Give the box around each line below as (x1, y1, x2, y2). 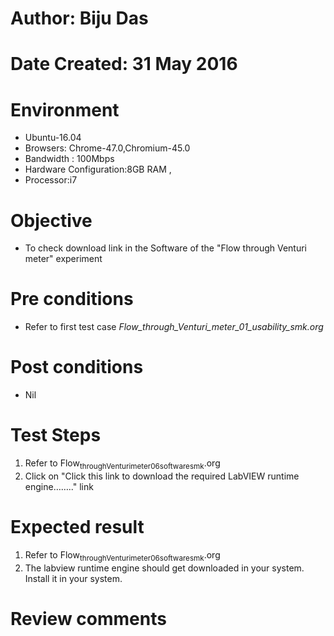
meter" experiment (24, 253, 103, 265)
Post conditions (10, 356, 144, 379)
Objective (10, 209, 93, 232)
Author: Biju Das (10, 7, 149, 30)
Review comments (10, 607, 167, 630)
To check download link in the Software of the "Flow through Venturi (24, 242, 308, 254)
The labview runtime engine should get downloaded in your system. (24, 562, 305, 574)
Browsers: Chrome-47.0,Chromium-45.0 (24, 142, 191, 154)
